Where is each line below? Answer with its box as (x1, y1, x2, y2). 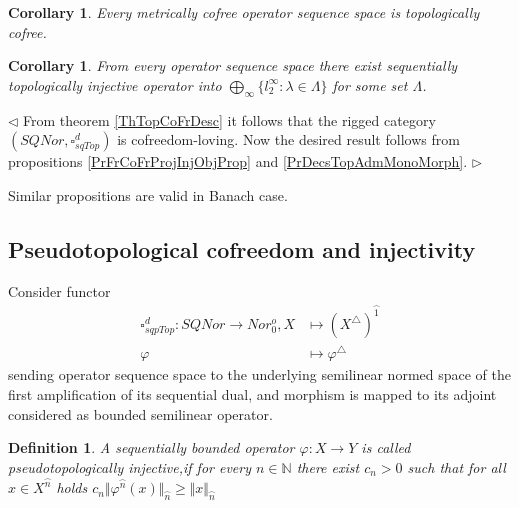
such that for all (407, 456, 506, 477)
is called (361, 437, 411, 458)
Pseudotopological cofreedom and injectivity (8, 233, 476, 264)
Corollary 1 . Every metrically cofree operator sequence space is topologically (8, 2, 480, 22)
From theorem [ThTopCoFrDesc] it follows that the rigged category (23, 109, 436, 130)
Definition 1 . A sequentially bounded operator (8, 437, 295, 458)
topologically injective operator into (8, 74, 222, 95)
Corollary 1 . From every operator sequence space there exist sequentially (8, 55, 458, 76)
